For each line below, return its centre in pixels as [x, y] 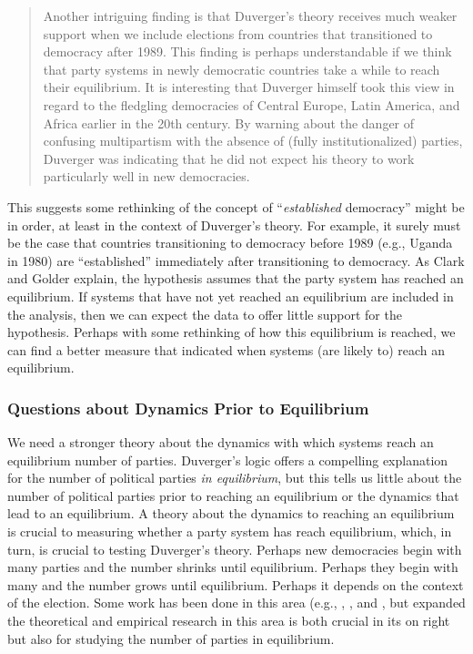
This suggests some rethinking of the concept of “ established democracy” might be [236, 206]
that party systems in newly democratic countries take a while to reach [242, 69]
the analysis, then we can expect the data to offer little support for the [205, 314]
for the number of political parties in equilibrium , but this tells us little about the [235, 478]
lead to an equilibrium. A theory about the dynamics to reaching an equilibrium [231, 513]
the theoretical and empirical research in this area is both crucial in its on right [229, 621]
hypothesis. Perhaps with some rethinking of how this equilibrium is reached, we [231, 332]
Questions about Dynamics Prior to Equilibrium [188, 408]
